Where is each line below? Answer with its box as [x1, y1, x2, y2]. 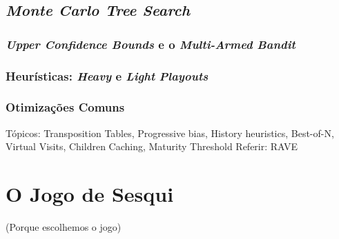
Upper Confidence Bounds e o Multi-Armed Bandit [6, 35, 296, 52]
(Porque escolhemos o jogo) [6, 220, 122, 233]
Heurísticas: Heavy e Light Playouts [6, 67, 209, 84]
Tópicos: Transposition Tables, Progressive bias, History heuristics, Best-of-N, [6, 125, 334, 140]
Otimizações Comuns [6, 98, 125, 116]
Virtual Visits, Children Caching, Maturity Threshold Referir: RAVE [6, 139, 298, 154]
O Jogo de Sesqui [6, 180, 174, 208]
